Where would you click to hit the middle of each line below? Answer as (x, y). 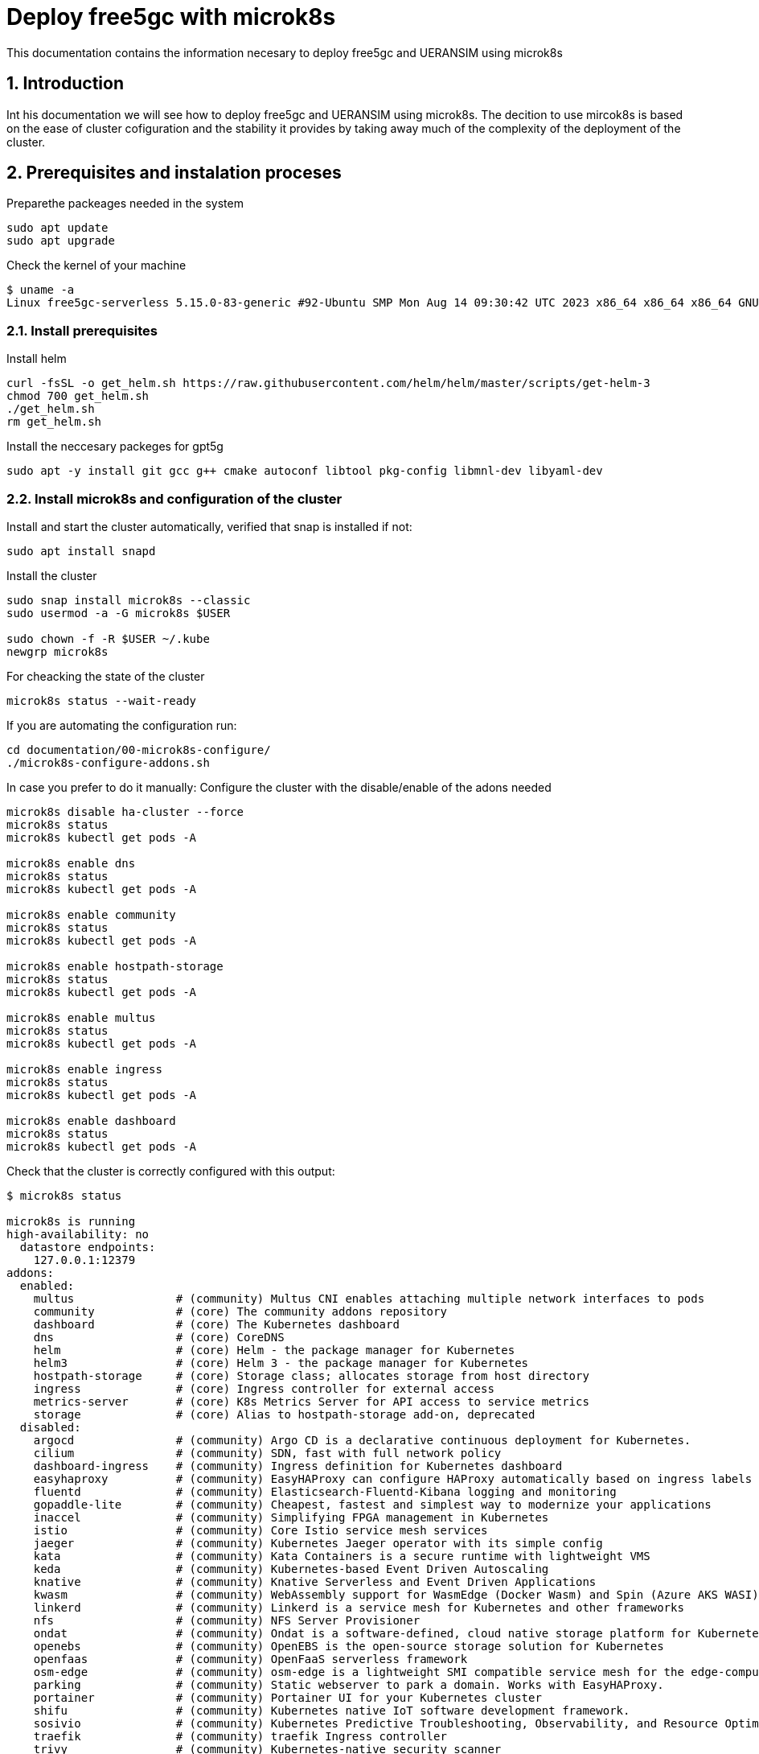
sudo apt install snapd (81, 551)
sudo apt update (57, 228)
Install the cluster (52, 575)
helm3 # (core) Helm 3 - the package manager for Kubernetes (281, 1363)
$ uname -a (41, 290)
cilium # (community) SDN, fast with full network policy (267, 1453)
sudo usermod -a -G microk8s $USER (119, 613)
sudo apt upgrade (61, 241)
